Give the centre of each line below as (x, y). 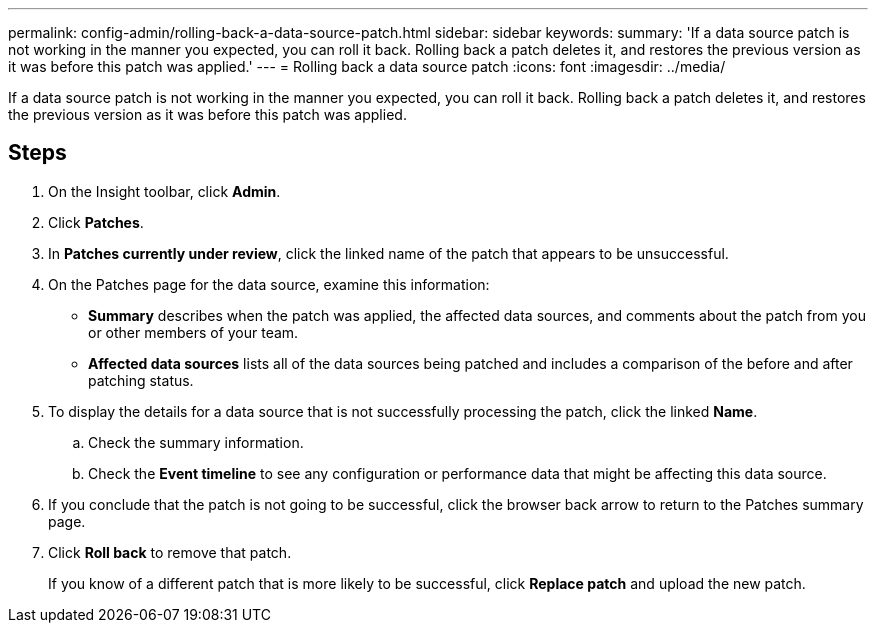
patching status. (141, 380)
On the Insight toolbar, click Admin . (164, 191)
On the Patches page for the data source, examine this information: (269, 284)
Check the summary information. (196, 442)
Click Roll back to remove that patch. (170, 552)
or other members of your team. (193, 332)
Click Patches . (96, 222)
